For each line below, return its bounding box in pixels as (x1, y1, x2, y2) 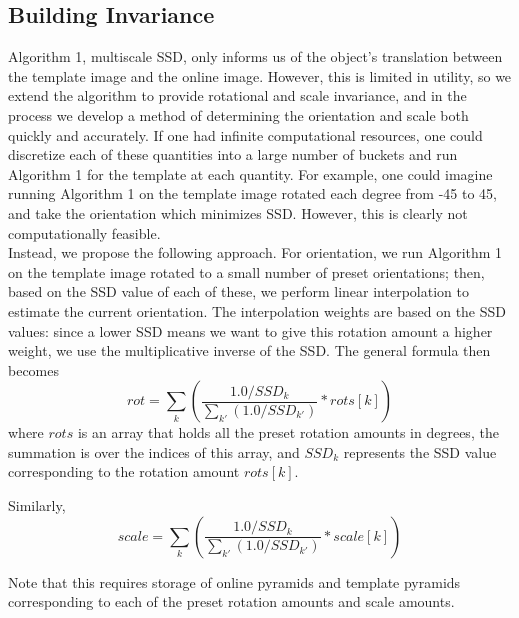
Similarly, (8, 495, 66, 516)
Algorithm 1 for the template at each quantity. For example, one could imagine (8, 163, 493, 184)
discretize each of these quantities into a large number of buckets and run (8, 144, 458, 165)
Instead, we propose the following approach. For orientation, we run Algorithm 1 (8, 242, 503, 263)
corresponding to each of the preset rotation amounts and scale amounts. (8, 591, 455, 612)
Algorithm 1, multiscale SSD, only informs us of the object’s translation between (8, 46, 503, 67)
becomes (8, 359, 60, 380)
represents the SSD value (343, 441, 497, 462)
